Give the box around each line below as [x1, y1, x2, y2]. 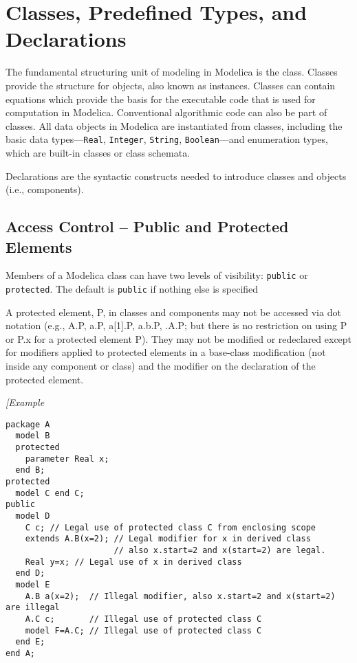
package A [6, 419, 50, 429]
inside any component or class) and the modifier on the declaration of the [6, 359, 316, 372]
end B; [15, 465, 45, 475]
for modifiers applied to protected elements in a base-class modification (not [6, 345, 326, 359]
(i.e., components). [6, 182, 84, 196]
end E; [15, 637, 45, 647]
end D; [15, 568, 45, 578]
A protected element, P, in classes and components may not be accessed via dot [6, 304, 341, 319]
